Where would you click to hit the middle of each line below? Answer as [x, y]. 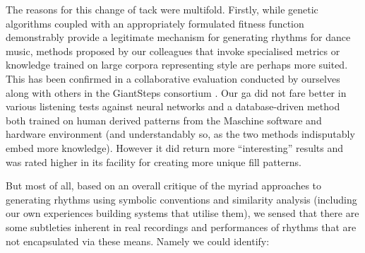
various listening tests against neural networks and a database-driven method [173, 106]
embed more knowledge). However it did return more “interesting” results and [175, 147]
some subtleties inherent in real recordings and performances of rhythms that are [181, 226]
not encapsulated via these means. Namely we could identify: [138, 241]
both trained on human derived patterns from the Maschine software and [164, 120]
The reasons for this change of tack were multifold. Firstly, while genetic [162, 9]
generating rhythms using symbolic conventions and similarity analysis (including [181, 199]
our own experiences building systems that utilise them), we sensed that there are [182, 213]
